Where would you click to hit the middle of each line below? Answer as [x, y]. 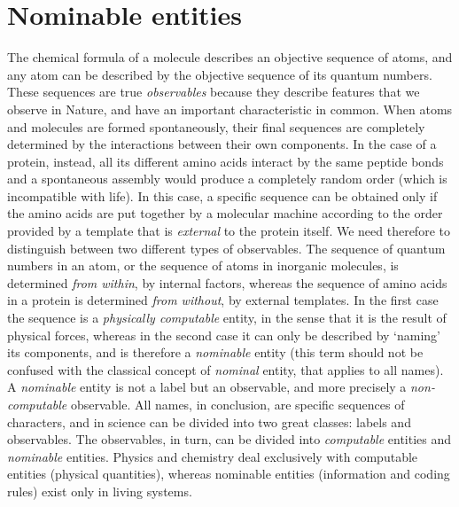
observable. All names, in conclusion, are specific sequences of [237, 404]
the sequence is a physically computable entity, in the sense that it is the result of [227, 318]
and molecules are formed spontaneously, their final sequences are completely [216, 126]
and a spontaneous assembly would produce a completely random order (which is [227, 179]
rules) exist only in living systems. [100, 491]
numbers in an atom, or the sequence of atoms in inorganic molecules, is [203, 265]
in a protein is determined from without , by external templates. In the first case [223, 300]
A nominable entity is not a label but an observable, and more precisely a [207, 387]
